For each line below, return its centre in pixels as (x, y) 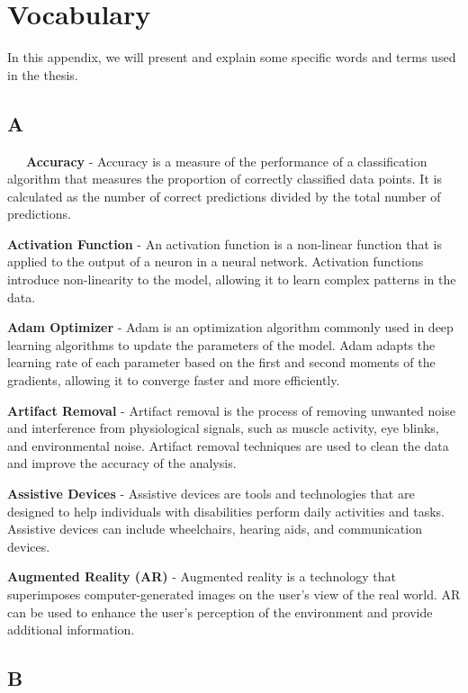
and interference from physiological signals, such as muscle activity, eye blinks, (223, 428)
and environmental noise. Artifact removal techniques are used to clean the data (228, 445)
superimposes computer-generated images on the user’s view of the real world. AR (234, 594)
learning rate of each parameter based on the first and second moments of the (221, 362)
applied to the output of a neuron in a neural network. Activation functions (216, 261)
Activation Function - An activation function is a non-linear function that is (225, 243)
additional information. (71, 630)
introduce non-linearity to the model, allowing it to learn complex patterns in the (232, 279)
